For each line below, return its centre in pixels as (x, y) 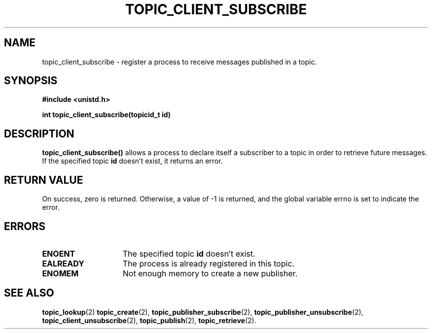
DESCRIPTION (39, 133)
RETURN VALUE (44, 180)
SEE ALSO (29, 293)
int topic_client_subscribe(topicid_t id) (107, 115)
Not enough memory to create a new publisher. (210, 273)
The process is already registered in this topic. (209, 263)
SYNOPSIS (31, 81)
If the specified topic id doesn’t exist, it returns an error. (132, 161)
